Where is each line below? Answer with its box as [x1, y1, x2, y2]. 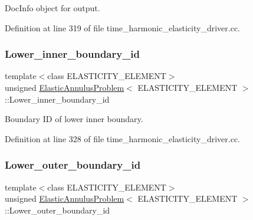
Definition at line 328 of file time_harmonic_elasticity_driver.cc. [5, 132, 241, 145]
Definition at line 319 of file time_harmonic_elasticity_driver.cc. [5, 21, 241, 34]
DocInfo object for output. [5, 2, 100, 14]
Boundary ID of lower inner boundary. [5, 113, 143, 125]
